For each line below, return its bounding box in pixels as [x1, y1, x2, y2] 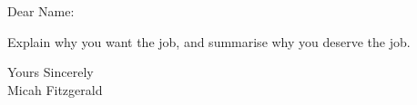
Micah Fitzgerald [7, 80, 103, 99]
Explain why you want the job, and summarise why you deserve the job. [7, 32, 411, 51]
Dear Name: [7, 2, 75, 20]
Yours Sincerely [7, 62, 94, 81]
